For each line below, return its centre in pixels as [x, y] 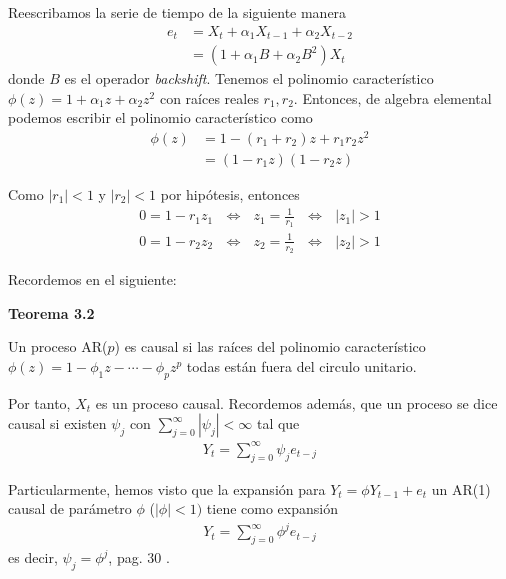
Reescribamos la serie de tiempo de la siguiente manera [177, 12]
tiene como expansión [272, 508]
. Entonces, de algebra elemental [392, 97]
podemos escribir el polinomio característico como [160, 117]
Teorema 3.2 [51, 312]
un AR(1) [461, 488]
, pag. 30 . [139, 557]
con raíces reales [209, 97]
